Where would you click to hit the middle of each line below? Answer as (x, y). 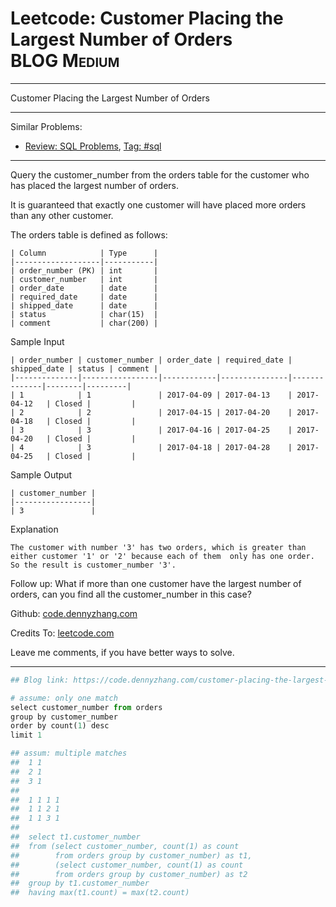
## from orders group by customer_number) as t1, (131, 855)
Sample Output (41, 474)
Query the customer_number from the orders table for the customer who (160, 174)
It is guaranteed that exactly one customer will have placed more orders (158, 204)
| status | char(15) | (84, 314)
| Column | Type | (84, 253)
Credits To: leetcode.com (62, 633)
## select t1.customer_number (75, 837)
